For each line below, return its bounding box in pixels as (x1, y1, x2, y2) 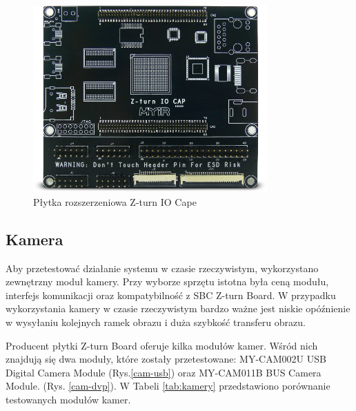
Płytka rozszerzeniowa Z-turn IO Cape (33, 194, 197, 209)
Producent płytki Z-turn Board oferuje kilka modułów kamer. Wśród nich (6, 338, 318, 352)
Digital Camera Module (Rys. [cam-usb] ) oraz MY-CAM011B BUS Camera (6, 365, 322, 379)
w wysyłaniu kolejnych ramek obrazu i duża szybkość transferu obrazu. (6, 315, 306, 329)
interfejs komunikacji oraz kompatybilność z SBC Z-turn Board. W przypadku (6, 287, 336, 302)
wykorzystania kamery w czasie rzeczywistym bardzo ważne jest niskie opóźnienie (6, 301, 350, 316)
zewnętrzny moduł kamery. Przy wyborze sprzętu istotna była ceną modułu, (6, 274, 329, 289)
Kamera (6, 228, 63, 249)
